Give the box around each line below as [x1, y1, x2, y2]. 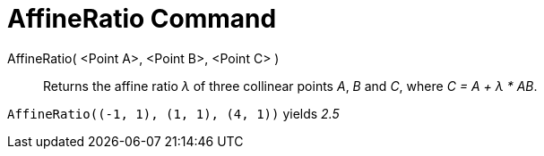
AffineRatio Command [7, 4, 277, 34]
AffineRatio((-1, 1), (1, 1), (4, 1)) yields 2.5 [7, 105, 340, 121]
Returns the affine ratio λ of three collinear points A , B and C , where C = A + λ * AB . [43, 78, 538, 94]
